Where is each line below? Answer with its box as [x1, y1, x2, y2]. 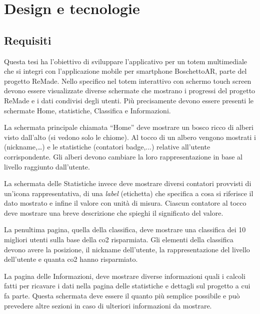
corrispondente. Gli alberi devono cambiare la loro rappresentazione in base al [4, 151, 243, 162]
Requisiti [4, 32, 51, 48]
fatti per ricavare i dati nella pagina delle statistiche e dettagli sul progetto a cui [4, 280, 250, 291]
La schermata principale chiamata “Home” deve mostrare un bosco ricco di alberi [4, 122, 253, 132]
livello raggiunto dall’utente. [4, 161, 90, 172]
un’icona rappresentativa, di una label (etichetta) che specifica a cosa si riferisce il [4, 188, 253, 198]
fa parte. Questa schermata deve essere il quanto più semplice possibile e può [4, 290, 240, 301]
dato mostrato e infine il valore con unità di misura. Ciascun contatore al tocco [4, 198, 246, 208]
